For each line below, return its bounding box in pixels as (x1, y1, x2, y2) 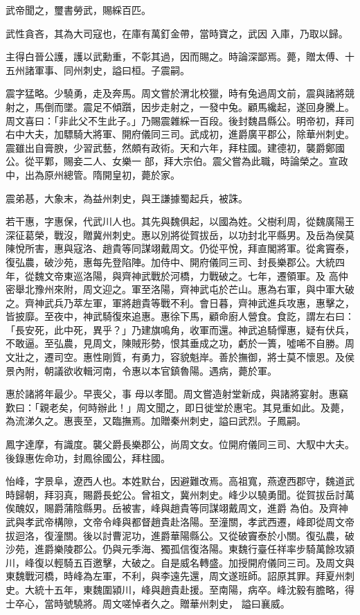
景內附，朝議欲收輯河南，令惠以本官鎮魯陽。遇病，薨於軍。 (6, 363, 277, 377)
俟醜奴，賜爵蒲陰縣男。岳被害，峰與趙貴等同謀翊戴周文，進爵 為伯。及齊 (6, 501, 339, 515)
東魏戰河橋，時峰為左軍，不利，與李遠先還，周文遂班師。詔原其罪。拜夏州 (6, 569, 345, 583)
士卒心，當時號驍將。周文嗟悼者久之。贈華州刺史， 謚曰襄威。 (6, 596, 290, 610)
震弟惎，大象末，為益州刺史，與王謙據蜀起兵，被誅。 (6, 190, 248, 205)
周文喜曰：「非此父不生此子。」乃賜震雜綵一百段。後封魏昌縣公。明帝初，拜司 (6, 113, 354, 127)
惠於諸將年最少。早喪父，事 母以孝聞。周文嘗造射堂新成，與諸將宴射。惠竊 (6, 386, 348, 401)
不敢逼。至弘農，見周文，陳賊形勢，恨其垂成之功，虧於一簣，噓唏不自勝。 (6, 336, 345, 350)
